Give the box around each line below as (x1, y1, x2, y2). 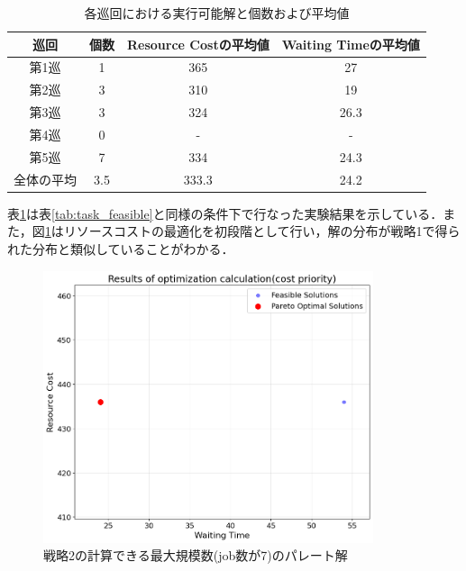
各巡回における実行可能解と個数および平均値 (84, 4, 350, 22)
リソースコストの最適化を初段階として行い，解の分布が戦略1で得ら (63, 222, 461, 240)
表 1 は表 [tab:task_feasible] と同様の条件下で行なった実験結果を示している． (7, 204, 443, 222)
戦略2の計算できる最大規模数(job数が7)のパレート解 (43, 546, 348, 565)
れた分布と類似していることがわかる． (7, 239, 234, 258)
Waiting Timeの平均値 (281, 34, 420, 53)
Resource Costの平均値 (127, 34, 270, 53)
